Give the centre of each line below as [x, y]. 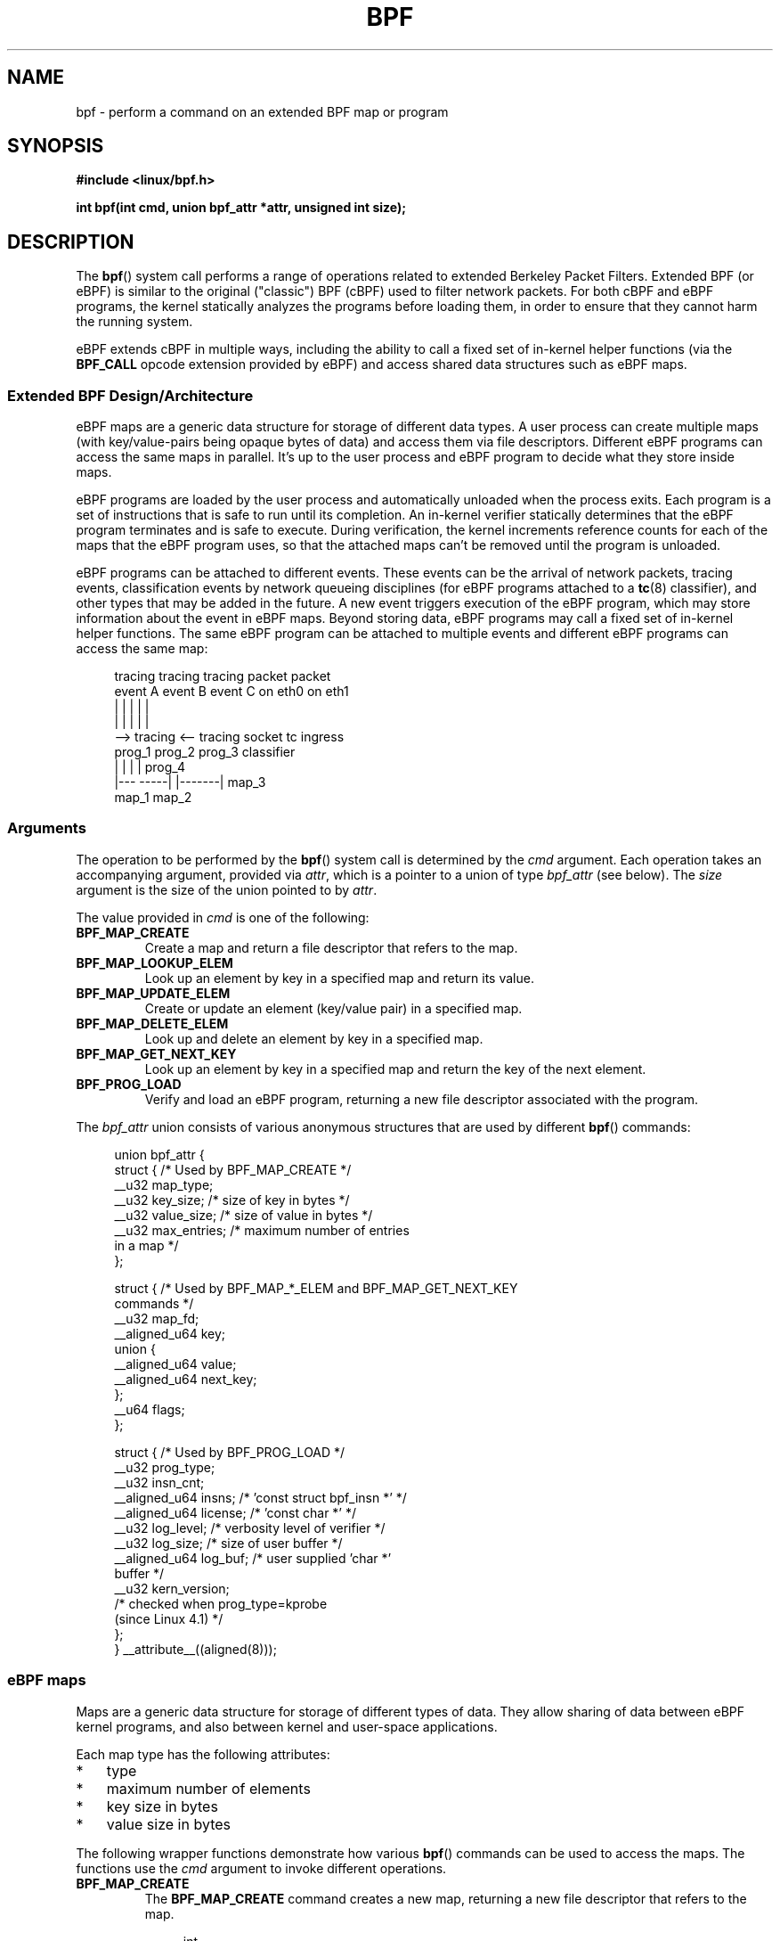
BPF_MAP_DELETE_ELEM [152, 1023]
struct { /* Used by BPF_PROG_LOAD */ [230, 1452]
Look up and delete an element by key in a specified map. [314, 1038]
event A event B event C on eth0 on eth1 [232, 692]
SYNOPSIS [56, 146]
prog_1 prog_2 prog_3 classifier [205, 752]
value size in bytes [168, 1824]
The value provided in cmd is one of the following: [223, 917]
